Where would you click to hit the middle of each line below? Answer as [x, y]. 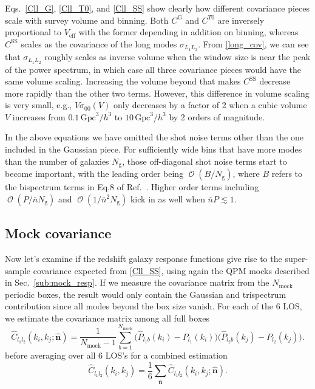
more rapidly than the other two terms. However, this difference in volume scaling [157, 93]
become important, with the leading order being [94, 174]
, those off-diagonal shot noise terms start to [205, 161]
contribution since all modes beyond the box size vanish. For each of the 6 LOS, [154, 306]
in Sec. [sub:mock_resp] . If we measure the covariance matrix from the [137, 282]
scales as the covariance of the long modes [99, 43]
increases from [39, 116]
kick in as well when [168, 198]
